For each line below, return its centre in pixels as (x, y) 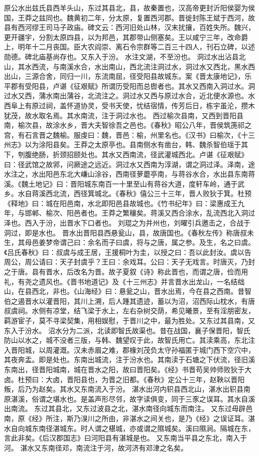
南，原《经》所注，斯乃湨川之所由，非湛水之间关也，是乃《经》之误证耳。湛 (129, 418)
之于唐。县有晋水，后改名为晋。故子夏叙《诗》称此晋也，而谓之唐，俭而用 (126, 272)
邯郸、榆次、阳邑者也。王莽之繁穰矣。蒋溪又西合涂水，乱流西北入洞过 (140, 213)
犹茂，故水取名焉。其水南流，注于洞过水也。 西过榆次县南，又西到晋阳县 (124, 115)
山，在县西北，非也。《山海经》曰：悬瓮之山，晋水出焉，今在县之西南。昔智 (128, 291)
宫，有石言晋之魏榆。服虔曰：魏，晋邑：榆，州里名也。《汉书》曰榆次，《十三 (129, 134)
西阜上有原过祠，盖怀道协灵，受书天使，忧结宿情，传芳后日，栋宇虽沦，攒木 (129, 105)
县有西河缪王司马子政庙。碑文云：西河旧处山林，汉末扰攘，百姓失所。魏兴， (129, 27)
